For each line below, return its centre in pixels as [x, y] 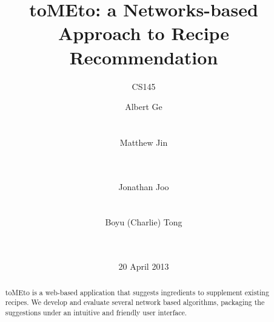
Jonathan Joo [144, 186]
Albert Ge [144, 107]
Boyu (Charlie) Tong [144, 222]
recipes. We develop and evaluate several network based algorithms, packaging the [135, 302]
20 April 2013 [144, 266]
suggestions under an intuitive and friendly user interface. [96, 312]
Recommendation [144, 57]
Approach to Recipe [144, 33]
